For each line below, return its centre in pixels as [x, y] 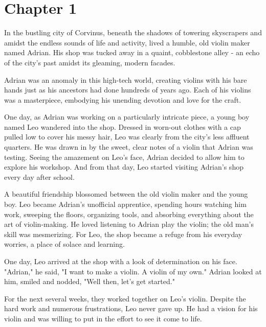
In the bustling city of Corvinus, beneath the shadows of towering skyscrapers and [133, 32]
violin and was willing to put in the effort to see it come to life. [103, 318]
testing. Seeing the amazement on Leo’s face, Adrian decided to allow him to [124, 157]
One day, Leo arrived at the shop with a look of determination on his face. [121, 261]
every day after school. [39, 177]
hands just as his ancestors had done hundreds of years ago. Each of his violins [128, 90]
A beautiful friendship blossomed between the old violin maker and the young [126, 194]
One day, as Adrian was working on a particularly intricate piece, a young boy [127, 117]
